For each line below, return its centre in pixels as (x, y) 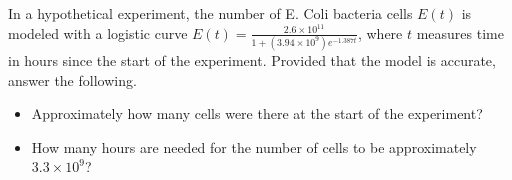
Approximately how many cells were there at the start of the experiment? (257, 113)
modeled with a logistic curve (98, 32)
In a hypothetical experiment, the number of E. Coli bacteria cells (210, 13)
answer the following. (72, 79)
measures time (460, 32)
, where (380, 32)
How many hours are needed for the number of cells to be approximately (254, 146)
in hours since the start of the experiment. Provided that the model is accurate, (252, 59)
